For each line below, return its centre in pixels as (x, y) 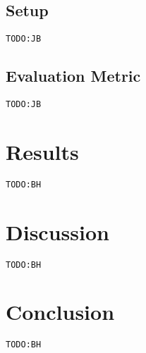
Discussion (57, 231)
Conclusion (60, 312)
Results (42, 151)
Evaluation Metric (73, 76)
